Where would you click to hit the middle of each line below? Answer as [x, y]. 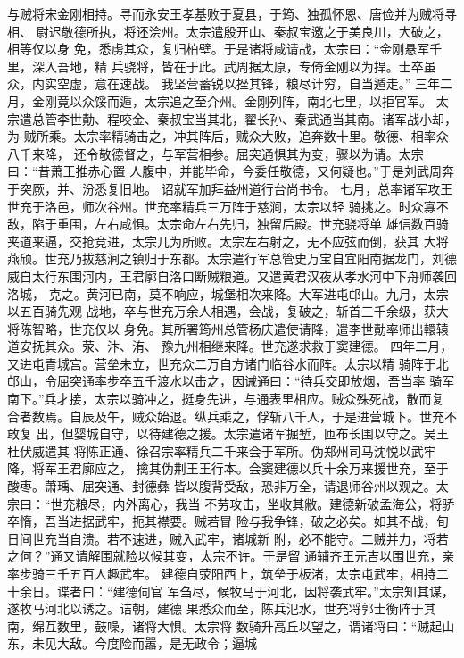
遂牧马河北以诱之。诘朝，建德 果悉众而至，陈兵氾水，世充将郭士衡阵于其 [222, 608]
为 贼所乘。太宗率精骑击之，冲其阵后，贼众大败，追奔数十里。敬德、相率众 [228, 136]
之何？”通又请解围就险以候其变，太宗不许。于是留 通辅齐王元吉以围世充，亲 [231, 556]
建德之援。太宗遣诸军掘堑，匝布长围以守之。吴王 [305, 433]
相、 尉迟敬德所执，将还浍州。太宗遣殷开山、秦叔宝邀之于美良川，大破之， [228, 31]
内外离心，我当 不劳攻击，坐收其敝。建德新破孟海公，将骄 [284, 503]
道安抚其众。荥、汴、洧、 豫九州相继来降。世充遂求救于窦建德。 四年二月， [230, 346]
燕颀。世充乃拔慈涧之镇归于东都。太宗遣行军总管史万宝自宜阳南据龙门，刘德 [232, 258]
